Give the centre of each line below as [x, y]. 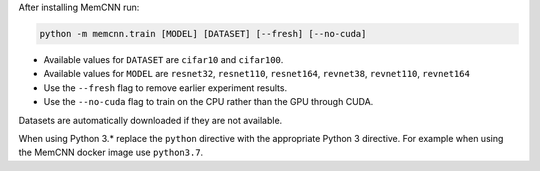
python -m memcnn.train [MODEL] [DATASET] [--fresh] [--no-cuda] [203, 33]
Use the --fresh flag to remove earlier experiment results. [165, 87]
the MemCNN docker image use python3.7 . [111, 152]
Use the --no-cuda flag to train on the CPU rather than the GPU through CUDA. [208, 102]
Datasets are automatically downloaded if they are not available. [150, 120]
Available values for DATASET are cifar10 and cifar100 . [163, 59]
